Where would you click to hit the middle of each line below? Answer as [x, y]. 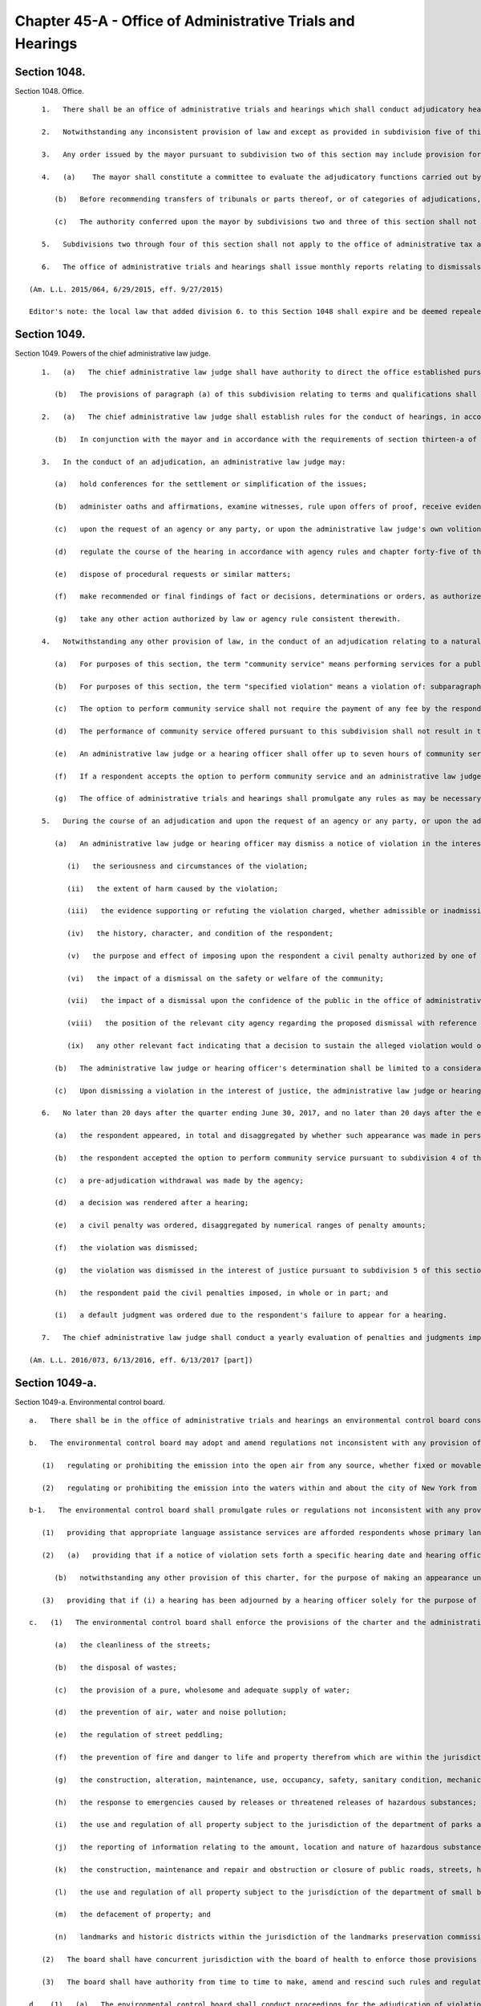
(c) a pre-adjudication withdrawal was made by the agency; [179, 1180]
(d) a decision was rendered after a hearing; [152, 1203]
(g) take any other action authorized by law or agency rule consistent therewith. [227, 619]
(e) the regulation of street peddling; [139, 1735]
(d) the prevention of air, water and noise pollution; [171, 1712]
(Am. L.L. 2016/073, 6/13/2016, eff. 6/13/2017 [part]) [141, 1360]
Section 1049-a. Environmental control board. [90, 1402]
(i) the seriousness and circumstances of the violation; [188, 866]
